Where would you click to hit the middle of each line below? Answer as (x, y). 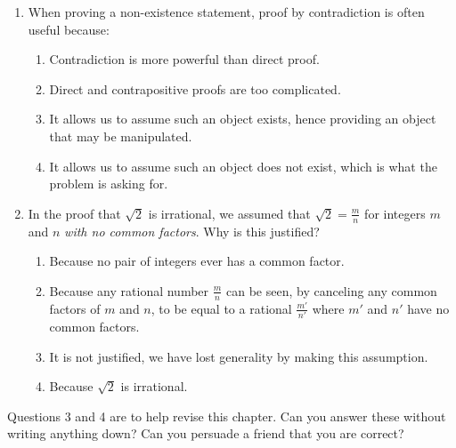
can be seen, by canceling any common (331, 290)
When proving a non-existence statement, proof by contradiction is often (226, 12)
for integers (395, 213)
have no (428, 308)
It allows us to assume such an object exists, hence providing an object (243, 119)
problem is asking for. (109, 184)
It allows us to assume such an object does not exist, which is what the (243, 166)
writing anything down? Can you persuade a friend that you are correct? (206, 433)
